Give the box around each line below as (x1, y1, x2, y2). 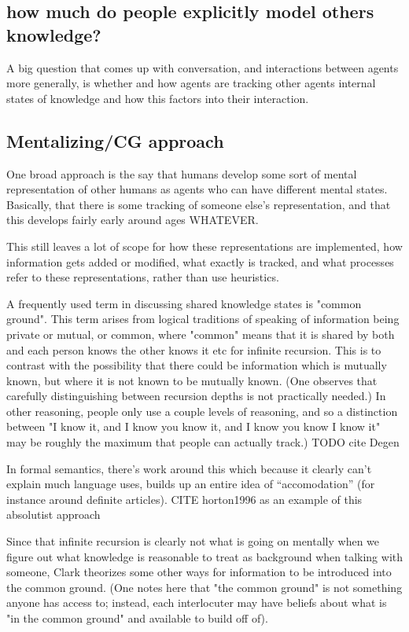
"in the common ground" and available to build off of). (6, 610, 268, 626)
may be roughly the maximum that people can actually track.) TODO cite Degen (6, 434, 400, 450)
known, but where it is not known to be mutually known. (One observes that (6, 372, 378, 388)
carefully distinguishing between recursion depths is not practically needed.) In (6, 388, 386, 404)
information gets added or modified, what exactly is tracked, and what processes (6, 253, 394, 270)
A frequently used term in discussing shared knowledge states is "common (6, 295, 362, 311)
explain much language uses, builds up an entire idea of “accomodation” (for (6, 476, 375, 492)
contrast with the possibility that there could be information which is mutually (6, 357, 387, 373)
